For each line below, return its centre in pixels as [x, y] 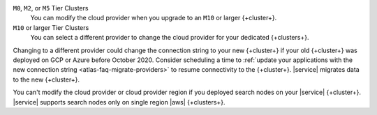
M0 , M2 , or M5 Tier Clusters [51, 8]
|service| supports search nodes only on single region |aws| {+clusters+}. [119, 102]
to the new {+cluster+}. [46, 79]
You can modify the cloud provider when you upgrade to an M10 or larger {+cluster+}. [154, 18]
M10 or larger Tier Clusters [51, 27]
